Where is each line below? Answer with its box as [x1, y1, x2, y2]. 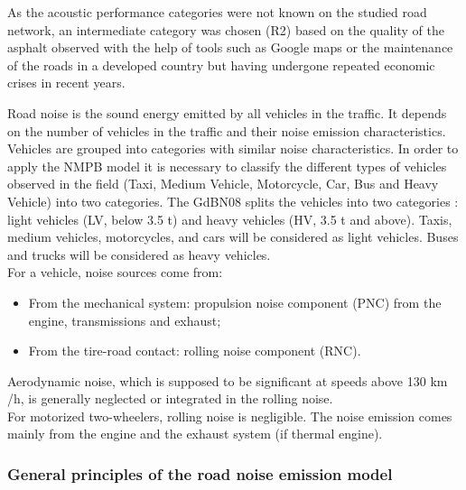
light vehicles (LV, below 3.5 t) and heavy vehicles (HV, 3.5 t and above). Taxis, [7, 209, 452, 228]
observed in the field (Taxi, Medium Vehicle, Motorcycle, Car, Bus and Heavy [7, 174, 439, 193]
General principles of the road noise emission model [7, 462, 393, 485]
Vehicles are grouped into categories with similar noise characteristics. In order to [7, 139, 459, 158]
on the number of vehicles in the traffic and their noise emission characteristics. [7, 121, 446, 140]
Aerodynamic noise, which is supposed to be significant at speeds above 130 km [7, 371, 448, 390]
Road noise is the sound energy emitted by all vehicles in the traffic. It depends [7, 103, 447, 122]
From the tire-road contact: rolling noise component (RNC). [28, 341, 361, 360]
